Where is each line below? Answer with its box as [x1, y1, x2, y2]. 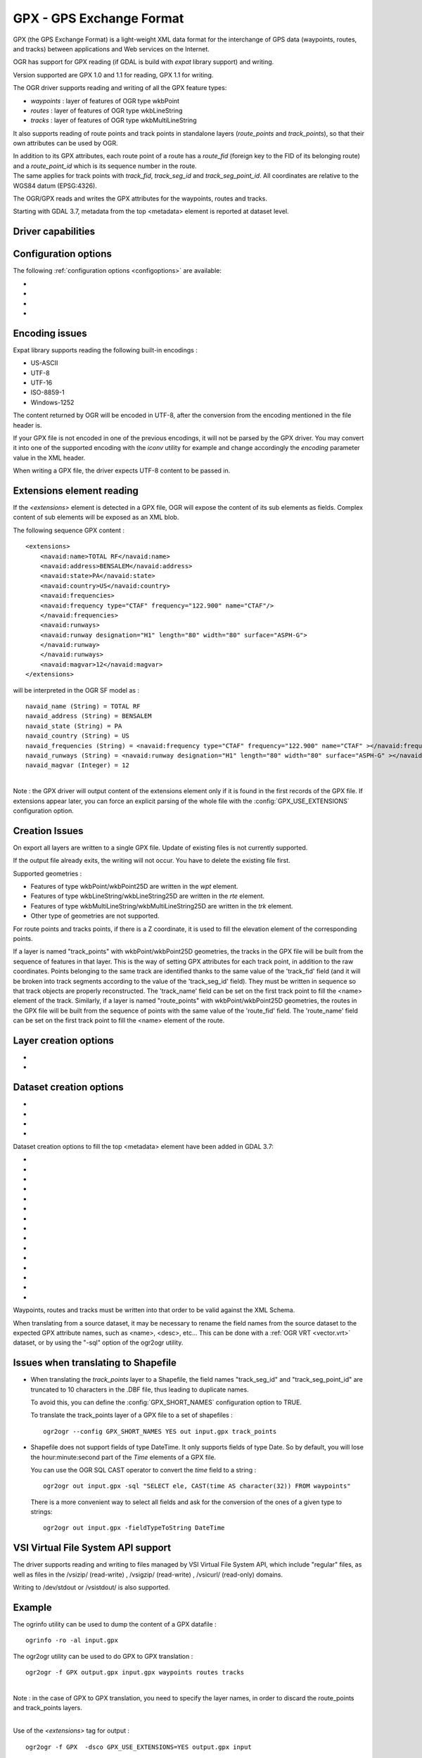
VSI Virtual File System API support [13, 1542, 172, 1554]
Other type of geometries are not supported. [30, 911, 160, 920]
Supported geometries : [13, 869, 82, 878]
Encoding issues [13, 327, 87, 339]
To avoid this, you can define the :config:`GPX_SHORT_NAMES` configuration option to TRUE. [30, 1398, 302, 1406]
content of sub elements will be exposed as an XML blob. [13, 513, 179, 522]
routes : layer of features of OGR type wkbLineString [30, 106, 183, 115]
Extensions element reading [13, 485, 139, 496]
